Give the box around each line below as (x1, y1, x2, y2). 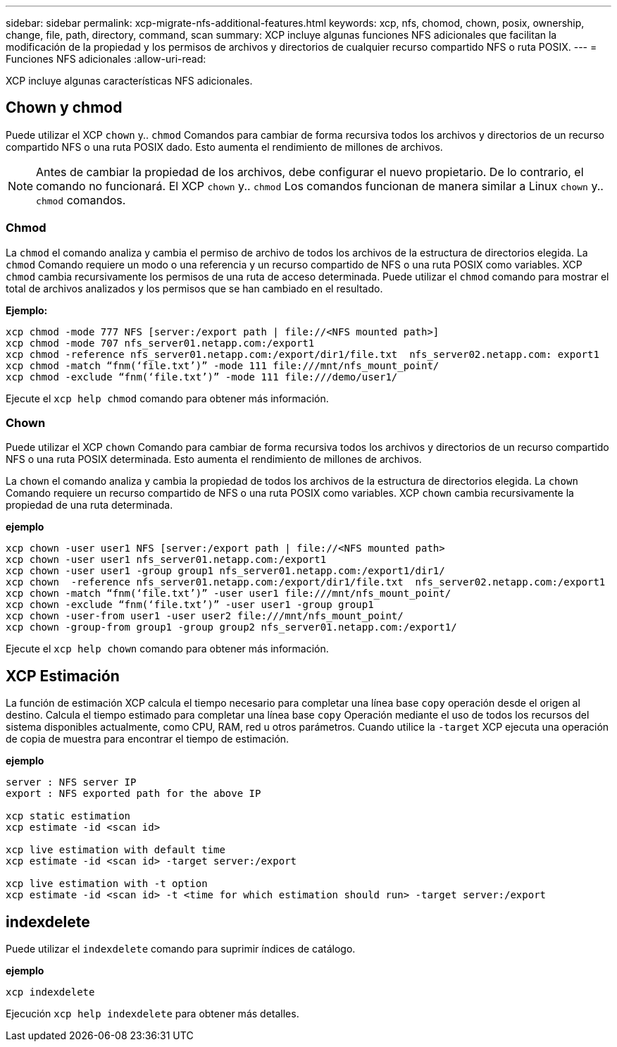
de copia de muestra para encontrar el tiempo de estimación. (6, 733, 289, 745)
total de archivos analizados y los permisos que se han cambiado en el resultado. (6, 282, 383, 295)
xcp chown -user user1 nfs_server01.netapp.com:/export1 (6, 554, 327, 566)
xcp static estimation (6, 810, 131, 822)
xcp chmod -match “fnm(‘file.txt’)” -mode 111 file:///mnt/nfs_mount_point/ (6, 359, 440, 371)
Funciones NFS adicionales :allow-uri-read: (6, 53, 206, 65)
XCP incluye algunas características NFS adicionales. (6, 75, 253, 87)
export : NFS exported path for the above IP (6, 788, 261, 800)
